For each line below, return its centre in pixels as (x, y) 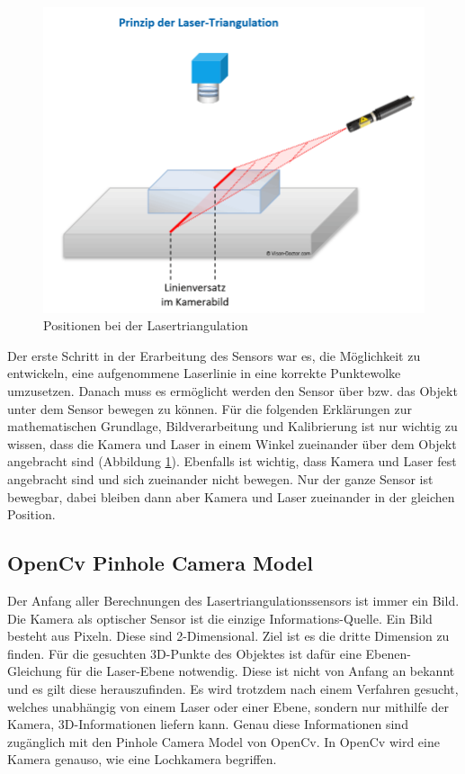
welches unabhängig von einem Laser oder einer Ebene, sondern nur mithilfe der (228, 706)
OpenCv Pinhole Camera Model (160, 563)
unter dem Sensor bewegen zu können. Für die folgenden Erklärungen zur (210, 408)
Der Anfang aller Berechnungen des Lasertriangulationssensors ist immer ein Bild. (233, 601)
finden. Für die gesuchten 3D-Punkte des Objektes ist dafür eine (184, 653)
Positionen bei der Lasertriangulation (146, 325)
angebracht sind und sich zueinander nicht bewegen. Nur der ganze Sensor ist (220, 479)
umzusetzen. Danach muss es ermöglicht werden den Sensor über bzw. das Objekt (232, 391)
